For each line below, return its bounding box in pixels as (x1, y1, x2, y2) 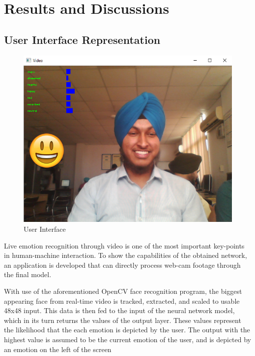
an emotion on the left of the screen (4, 344, 112, 354)
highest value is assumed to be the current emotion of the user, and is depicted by (4, 334, 251, 344)
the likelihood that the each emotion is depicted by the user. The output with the (4, 324, 250, 335)
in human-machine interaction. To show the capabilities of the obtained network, (4, 250, 247, 260)
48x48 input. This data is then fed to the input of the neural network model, (4, 305, 235, 316)
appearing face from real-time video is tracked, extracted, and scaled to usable (4, 295, 240, 306)
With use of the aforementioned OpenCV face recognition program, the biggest (4, 286, 242, 296)
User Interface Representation (4, 32, 161, 47)
